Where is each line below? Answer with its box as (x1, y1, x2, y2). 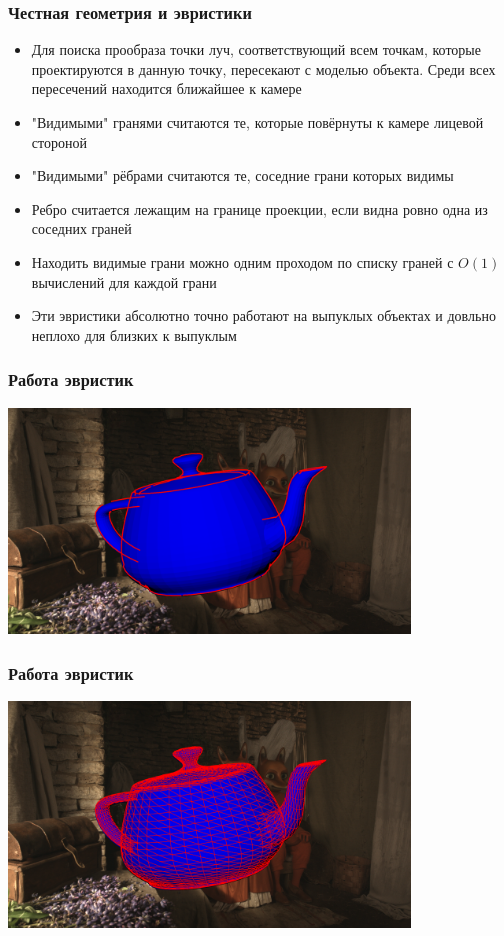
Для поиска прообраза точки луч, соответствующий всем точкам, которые (31, 39, 481, 60)
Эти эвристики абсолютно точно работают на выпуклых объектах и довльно (31, 305, 496, 326)
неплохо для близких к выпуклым (31, 324, 237, 345)
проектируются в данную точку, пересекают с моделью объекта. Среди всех (31, 58, 496, 79)
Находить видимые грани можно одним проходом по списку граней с (31, 251, 454, 272)
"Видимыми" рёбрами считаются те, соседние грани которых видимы (31, 165, 454, 186)
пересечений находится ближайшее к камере (31, 78, 302, 99)
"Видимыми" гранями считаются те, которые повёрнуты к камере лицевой (31, 112, 484, 132)
